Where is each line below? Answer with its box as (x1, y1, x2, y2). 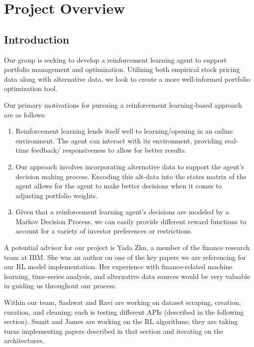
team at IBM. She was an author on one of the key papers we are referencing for (4, 252, 246, 262)
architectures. (4, 335, 45, 346)
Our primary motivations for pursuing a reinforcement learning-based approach (4, 99, 242, 110)
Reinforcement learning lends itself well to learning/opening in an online (15, 126, 233, 136)
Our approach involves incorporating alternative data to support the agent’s (15, 161, 244, 171)
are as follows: (4, 109, 46, 119)
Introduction (4, 31, 70, 46)
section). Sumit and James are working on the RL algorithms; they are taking (4, 316, 238, 326)
